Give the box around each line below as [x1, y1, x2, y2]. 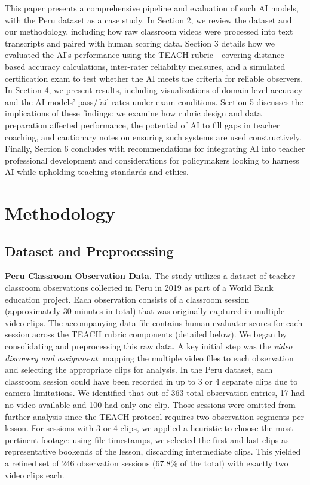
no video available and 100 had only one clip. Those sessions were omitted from [5, 398, 296, 411]
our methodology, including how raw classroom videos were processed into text [5, 25, 293, 38]
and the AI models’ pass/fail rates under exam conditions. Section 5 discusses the [5, 95, 303, 108]
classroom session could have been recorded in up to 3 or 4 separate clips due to [5, 375, 298, 387]
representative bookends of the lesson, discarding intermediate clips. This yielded [5, 445, 301, 458]
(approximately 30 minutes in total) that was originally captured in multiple [5, 305, 285, 317]
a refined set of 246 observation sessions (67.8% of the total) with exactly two [5, 456, 288, 469]
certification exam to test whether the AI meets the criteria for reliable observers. [5, 72, 303, 84]
